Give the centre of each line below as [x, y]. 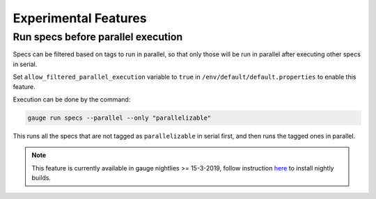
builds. [41, 178]
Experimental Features [80, 18]
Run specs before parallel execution [98, 37]
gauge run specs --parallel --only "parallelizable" [119, 118]
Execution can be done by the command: [72, 99]
